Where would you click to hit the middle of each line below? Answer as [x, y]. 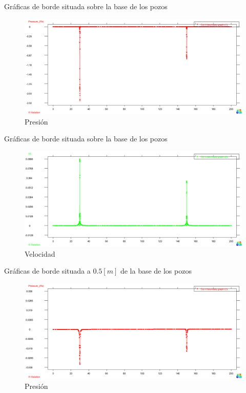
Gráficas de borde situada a [47, 271]
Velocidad [40, 253]
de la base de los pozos [156, 271]
